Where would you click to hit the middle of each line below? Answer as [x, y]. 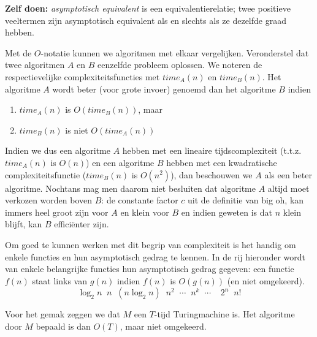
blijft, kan [24, 224]
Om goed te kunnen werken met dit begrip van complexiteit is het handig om [151, 244]
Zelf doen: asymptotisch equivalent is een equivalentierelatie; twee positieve [148, 8]
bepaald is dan [63, 326]
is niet [77, 130]
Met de [18, 52]
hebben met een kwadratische [222, 162]
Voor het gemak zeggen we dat [63, 314]
